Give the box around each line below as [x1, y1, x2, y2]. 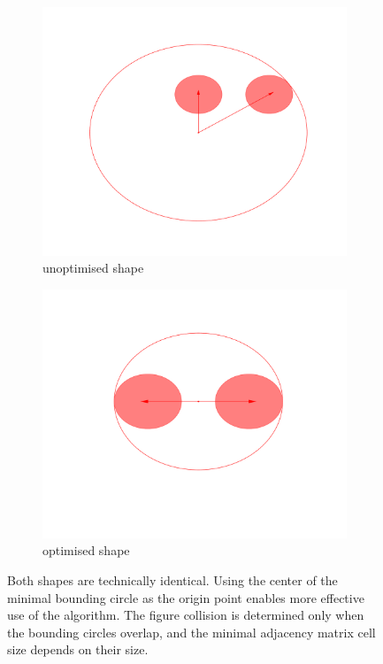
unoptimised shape [42, 259, 144, 277]
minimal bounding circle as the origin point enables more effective [7, 588, 364, 606]
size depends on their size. [7, 640, 149, 659]
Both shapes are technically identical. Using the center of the [7, 571, 338, 590]
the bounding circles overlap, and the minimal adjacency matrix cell [7, 622, 376, 641]
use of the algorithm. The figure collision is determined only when [7, 606, 364, 624]
